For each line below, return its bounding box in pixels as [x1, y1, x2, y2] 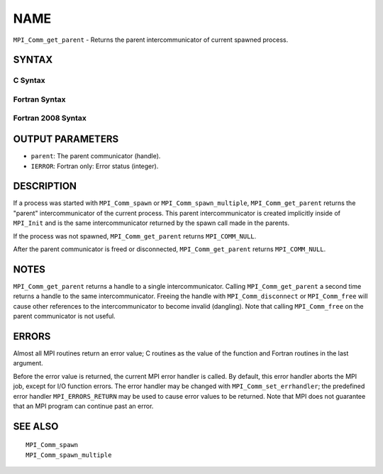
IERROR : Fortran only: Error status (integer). [30, 162, 159, 170]
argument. [13, 359, 44, 368]
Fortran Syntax [13, 94, 66, 104]
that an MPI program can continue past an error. [13, 402, 154, 410]
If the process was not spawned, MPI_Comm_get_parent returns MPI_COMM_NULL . [13, 231, 257, 241]
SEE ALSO [13, 420, 59, 432]
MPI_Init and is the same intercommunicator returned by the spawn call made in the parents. [13, 219, 290, 227]
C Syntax [13, 75, 45, 85]
